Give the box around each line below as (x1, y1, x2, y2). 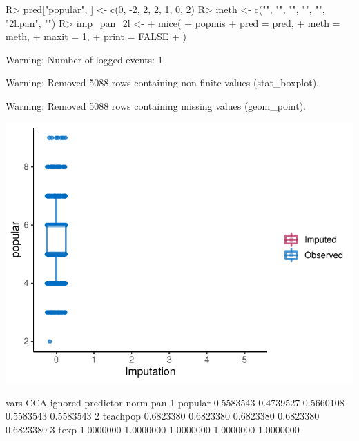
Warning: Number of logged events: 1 (6, 52, 163, 66)
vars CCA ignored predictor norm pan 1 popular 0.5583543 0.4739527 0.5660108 (6, 395, 345, 409)
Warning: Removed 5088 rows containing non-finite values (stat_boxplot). (6, 75, 319, 90)
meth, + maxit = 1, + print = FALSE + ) (6, 29, 186, 43)
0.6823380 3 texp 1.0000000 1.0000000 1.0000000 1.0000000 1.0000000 (6, 422, 300, 436)
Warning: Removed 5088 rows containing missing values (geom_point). (6, 98, 306, 112)
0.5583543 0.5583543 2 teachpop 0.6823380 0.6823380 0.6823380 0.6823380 (6, 409, 320, 423)
